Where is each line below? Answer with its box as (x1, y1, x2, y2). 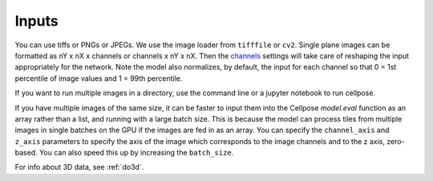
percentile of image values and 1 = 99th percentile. (14, 73, 183, 83)
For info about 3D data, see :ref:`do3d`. (14, 163, 144, 172)
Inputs (14, 12, 59, 30)
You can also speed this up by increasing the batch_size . (38, 148, 234, 158)
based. (14, 148, 38, 158)
